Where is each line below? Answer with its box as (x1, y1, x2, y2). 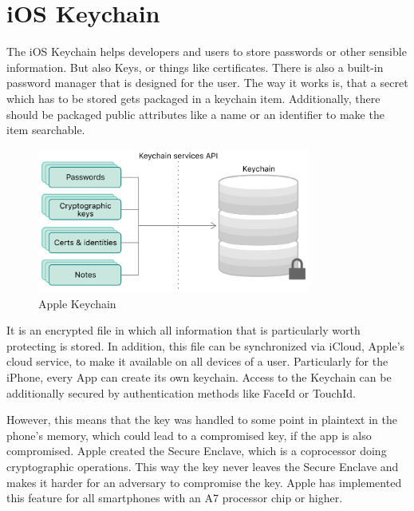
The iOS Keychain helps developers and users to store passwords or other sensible (6, 43, 407, 60)
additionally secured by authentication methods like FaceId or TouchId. (6, 384, 356, 401)
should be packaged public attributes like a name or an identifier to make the (6, 105, 384, 122)
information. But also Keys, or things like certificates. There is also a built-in (6, 58, 384, 75)
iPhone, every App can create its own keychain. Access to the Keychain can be (6, 369, 392, 386)
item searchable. (6, 121, 85, 138)
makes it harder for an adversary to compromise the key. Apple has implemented (6, 473, 402, 490)
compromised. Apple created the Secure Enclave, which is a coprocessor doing (6, 442, 387, 459)
